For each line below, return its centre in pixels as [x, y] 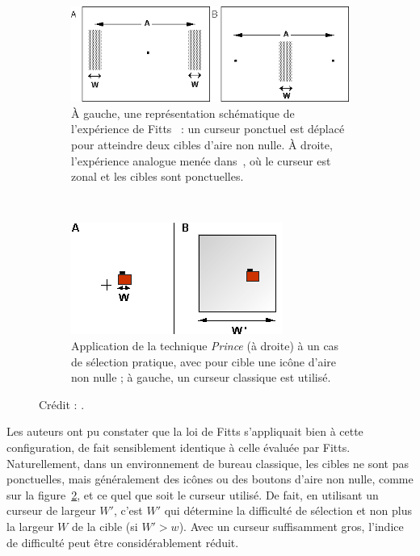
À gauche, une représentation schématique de [183, 113]
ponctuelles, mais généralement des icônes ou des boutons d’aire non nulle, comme [210, 479]
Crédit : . [62, 404]
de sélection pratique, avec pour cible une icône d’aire [204, 361]
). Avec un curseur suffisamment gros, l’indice [291, 526]
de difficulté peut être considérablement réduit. [123, 542]
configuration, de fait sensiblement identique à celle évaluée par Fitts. [178, 447]
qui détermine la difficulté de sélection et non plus [288, 510]
